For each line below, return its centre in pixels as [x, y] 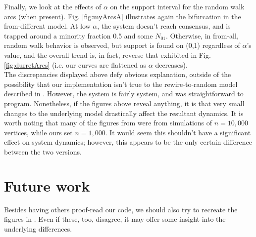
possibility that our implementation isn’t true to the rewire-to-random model [121, 84]
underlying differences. [38, 228]
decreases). [171, 64]
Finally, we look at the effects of [53, 6]
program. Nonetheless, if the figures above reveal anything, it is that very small [124, 103]
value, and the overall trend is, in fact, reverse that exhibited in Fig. [107, 55]
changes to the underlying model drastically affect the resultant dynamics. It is [124, 113]
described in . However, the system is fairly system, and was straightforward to [124, 94]
